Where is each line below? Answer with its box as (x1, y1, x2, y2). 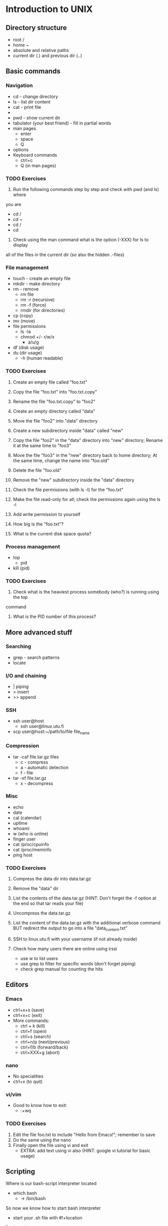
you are (5, 201, 21, 207)
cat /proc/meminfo (12, 846, 51, 852)
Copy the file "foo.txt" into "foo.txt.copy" (12, 388, 97, 394)
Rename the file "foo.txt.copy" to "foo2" (12, 398, 95, 404)
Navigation (5, 82, 33, 89)
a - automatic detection (20, 764, 69, 770)
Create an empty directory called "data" (12, 408, 95, 414)
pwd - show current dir (12, 114, 60, 120)
